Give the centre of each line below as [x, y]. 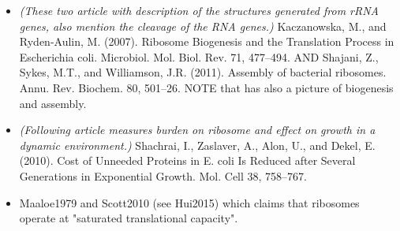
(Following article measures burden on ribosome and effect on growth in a [197, 130]
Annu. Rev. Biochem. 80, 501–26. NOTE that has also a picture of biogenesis [206, 87]
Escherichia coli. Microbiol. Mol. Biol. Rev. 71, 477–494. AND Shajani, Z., [199, 56]
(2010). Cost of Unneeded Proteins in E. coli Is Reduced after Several [187, 160]
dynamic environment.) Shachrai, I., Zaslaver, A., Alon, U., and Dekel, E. [197, 145]
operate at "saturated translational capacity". [129, 218]
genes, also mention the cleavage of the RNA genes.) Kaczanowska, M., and [203, 26]
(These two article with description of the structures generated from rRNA [199, 10]
